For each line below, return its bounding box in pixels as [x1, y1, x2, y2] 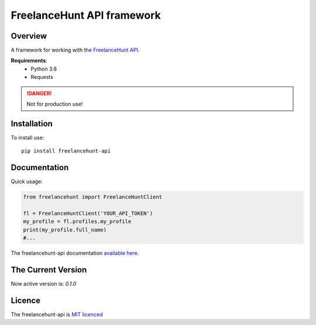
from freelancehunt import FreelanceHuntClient [23, 193, 162, 200]
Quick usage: [11, 178, 43, 185]
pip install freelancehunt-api [21, 148, 111, 154]
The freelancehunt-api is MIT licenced [11, 310, 104, 318]
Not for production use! [26, 101, 83, 108]
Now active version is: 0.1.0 [11, 281, 77, 288]
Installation [11, 119, 53, 129]
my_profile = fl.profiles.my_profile [23, 218, 132, 225]
